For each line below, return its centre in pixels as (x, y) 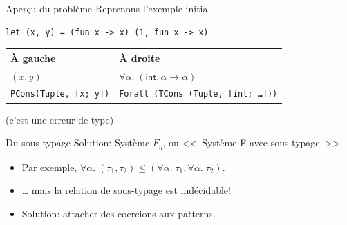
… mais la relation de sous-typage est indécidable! (126, 190)
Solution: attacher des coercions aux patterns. (119, 213)
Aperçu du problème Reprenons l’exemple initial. (110, 8)
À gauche (33, 58)
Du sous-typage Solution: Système (78, 143)
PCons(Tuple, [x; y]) (60, 94)
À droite (140, 58)
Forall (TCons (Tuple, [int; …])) (198, 94)
